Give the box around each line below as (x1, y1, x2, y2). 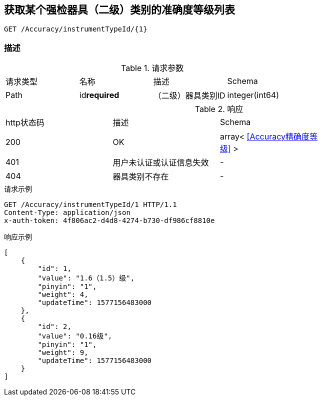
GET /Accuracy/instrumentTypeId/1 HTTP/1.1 (4, 200, 177, 209)
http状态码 (5, 117, 44, 128)
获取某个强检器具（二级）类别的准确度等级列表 (4, 3, 235, 16)
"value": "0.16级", (37, 332, 112, 340)
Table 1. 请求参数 (121, 63, 184, 73)
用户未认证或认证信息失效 (112, 157, 209, 168)
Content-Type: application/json (4, 208, 130, 217)
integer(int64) (227, 90, 279, 100)
